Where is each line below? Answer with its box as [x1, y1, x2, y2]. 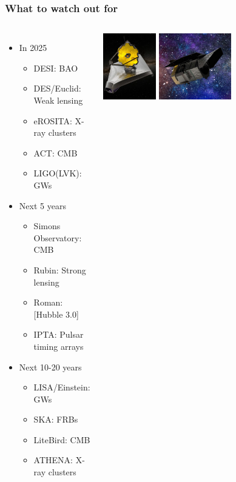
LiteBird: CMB [33, 433, 90, 446]
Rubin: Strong [33, 263, 86, 276]
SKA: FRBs [33, 413, 78, 426]
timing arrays [33, 340, 84, 352]
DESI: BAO [33, 61, 78, 74]
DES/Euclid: [33, 82, 81, 95]
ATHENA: [33, 454, 73, 466]
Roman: [33, 296, 63, 309]
